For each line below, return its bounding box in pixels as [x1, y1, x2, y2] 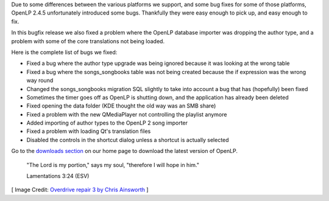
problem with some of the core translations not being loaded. [11, 37, 164, 45]
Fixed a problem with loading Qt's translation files [26, 128, 151, 135]
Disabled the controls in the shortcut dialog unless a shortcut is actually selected [26, 136, 229, 143]
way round [26, 77, 54, 84]
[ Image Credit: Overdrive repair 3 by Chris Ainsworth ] [11, 186, 149, 194]
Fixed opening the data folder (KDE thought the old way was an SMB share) [26, 102, 216, 109]
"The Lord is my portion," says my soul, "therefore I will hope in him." [26, 161, 199, 168]
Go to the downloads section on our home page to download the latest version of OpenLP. [11, 148, 238, 155]
